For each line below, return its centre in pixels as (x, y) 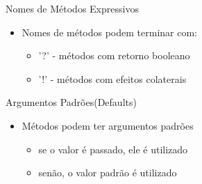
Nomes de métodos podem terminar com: (109, 32)
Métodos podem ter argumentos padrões (108, 125)
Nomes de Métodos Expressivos (72, 8)
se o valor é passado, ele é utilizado (113, 149)
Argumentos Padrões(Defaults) (71, 102)
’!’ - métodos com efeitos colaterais (112, 78)
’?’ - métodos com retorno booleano (114, 55)
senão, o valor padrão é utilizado (108, 172)
